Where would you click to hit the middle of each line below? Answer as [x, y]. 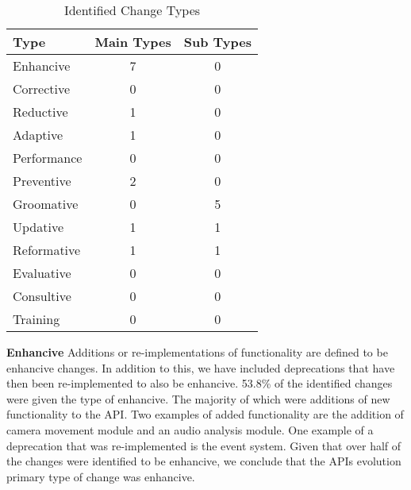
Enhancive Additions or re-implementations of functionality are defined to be [197, 352]
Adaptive [38, 135]
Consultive [42, 296]
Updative [38, 227]
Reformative [47, 250]
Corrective [42, 89]
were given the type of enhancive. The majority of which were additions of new [198, 398]
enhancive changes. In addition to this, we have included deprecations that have [201, 367]
